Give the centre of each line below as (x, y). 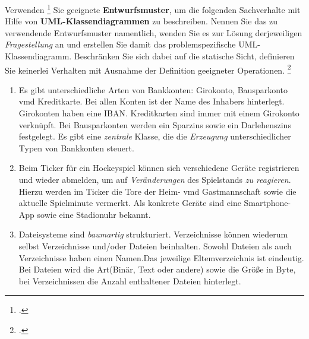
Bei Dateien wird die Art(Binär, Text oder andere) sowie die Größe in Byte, (157, 269)
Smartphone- (267, 203)
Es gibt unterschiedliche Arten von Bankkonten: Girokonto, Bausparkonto (153, 89)
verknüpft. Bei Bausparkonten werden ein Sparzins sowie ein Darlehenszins (155, 124)
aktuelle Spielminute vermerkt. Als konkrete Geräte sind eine (130, 203)
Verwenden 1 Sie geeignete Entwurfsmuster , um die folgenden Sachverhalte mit (153, 9)
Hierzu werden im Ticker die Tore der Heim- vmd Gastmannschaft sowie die (157, 191)
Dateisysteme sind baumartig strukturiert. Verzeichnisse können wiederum (153, 234)
